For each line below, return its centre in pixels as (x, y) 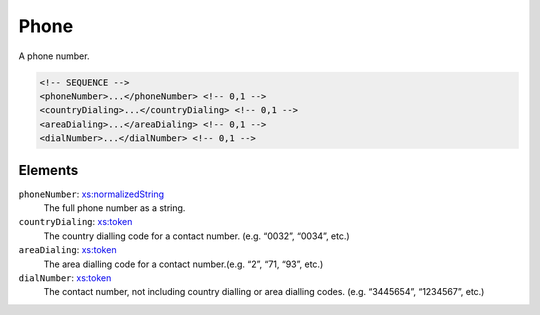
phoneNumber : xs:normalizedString (91, 194)
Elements (48, 170)
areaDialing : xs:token (67, 250)
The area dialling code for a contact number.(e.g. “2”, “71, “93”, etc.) (183, 264)
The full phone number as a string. (114, 207)
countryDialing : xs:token (75, 222)
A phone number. (54, 56)
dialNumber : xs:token (65, 277)
